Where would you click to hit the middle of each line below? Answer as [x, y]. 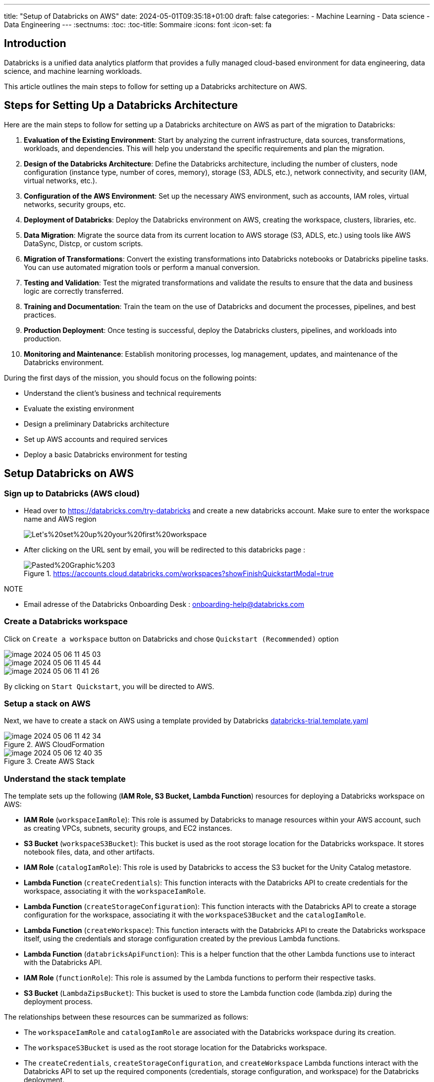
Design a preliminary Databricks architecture [97, 424]
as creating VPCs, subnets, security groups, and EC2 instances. [128, 828]
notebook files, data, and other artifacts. [89, 852]
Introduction [35, 44]
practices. [40, 315]
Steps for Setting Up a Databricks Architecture [121, 106]
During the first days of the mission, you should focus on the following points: [131, 378]
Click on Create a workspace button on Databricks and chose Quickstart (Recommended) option [171, 639]
